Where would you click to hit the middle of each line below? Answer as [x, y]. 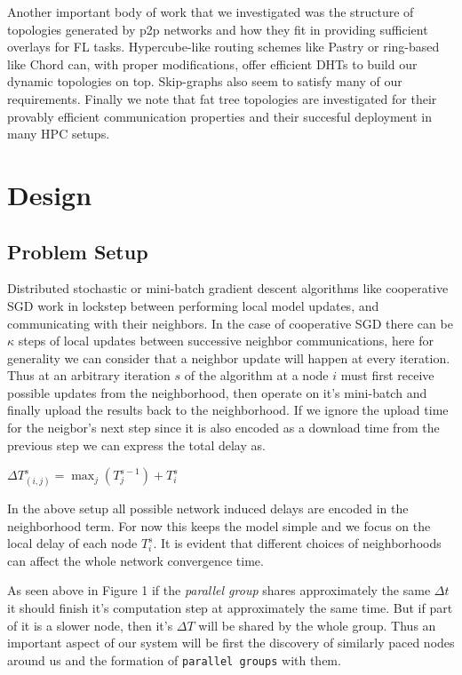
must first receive [387, 375]
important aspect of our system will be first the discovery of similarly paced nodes [231, 643]
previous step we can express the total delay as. [136, 445]
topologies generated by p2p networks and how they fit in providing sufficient [218, 29]
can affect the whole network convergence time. [135, 560]
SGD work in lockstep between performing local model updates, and [193, 305]
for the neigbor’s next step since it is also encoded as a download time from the [223, 428]
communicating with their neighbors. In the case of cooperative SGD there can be [230, 323]
